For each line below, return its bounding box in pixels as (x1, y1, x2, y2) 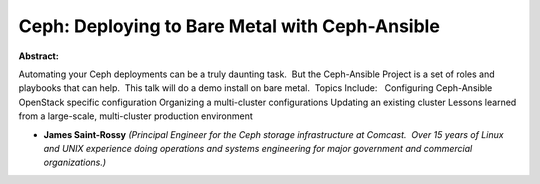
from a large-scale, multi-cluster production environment (18, 110, 254, 122)
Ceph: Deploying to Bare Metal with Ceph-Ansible (18, 15, 440, 37)
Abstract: (18, 50, 59, 62)
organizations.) (43, 156, 107, 169)
